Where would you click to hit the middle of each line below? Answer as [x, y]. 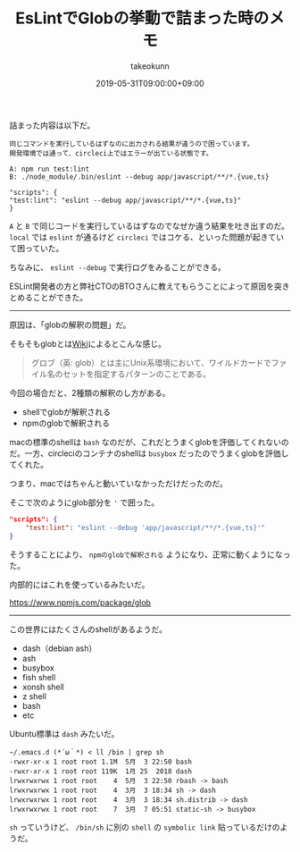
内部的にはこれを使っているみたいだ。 [79, 584]
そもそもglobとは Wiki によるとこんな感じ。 [88, 343]
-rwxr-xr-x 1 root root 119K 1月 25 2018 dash [100, 771]
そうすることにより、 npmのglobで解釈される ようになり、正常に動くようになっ [150, 554]
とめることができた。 [48, 297]
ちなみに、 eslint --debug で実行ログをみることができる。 [117, 267]
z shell [34, 696]
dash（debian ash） [59, 648]
